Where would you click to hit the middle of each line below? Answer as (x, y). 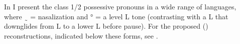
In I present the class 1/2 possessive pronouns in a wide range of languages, (120, 6)
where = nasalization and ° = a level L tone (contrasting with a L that (116, 16)
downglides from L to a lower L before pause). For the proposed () (106, 26)
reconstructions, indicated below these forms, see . (81, 35)
